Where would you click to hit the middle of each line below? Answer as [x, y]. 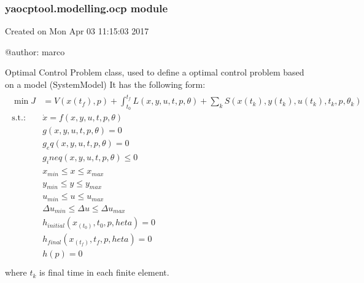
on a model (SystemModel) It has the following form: [105, 84]
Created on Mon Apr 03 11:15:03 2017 [77, 31]
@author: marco [35, 51]
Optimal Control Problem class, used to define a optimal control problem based [155, 72]
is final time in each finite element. [104, 272]
